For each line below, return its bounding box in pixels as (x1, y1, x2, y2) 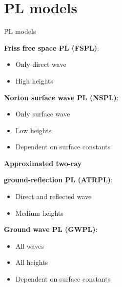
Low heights (15, 125, 52, 135)
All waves (15, 240, 44, 251)
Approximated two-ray (4, 158, 82, 168)
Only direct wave (15, 59, 66, 69)
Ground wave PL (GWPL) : (4, 224, 98, 234)
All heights (15, 257, 48, 267)
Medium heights (15, 207, 63, 218)
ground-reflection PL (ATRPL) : (4, 174, 113, 185)
